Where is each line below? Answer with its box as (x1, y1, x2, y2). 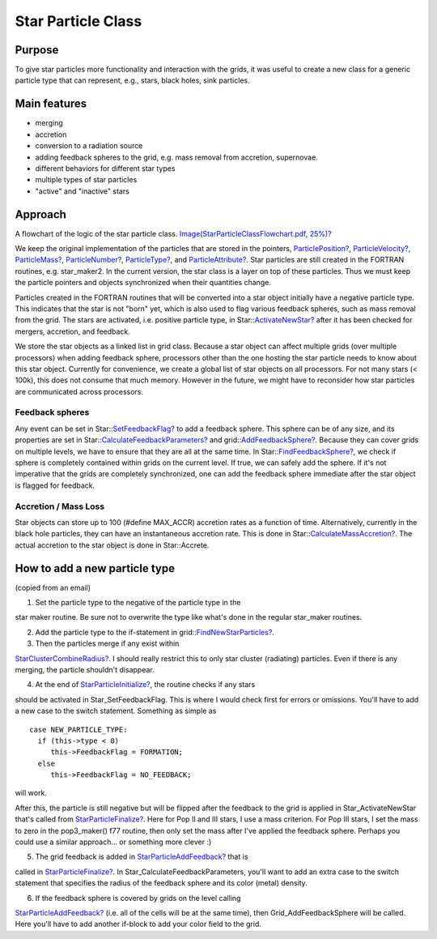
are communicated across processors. (15, 386, 144, 396)
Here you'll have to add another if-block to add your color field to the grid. (15, 920, 262, 929)
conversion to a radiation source (35, 141, 143, 151)
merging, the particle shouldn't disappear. (15, 664, 155, 674)
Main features (15, 97, 87, 111)
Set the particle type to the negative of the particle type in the (35, 598, 241, 607)
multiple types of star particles (35, 175, 138, 185)
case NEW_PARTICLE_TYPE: (29, 725, 128, 734)
